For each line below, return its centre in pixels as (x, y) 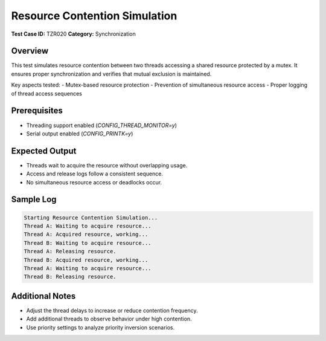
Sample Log (34, 200)
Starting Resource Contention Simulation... (91, 217)
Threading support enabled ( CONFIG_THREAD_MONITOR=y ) (102, 125)
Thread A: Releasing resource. (70, 252)
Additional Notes (43, 296)
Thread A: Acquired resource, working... (86, 235)
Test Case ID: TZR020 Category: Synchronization (73, 34)
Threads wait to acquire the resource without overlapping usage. (107, 165)
